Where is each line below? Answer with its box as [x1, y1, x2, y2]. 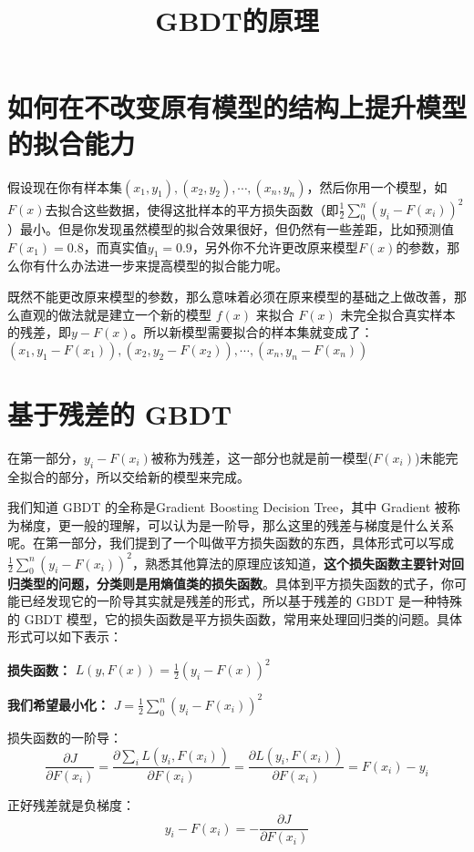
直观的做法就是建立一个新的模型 [19, 304, 211, 323]
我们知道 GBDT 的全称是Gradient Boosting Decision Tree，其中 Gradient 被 [7, 498, 448, 517]
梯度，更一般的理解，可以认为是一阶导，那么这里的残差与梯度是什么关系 [19, 515, 454, 534]
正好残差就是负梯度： [7, 795, 135, 814]
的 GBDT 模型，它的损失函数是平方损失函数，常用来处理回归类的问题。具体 [7, 609, 463, 628]
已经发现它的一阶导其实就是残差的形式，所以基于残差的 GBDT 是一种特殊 [19, 591, 463, 611]
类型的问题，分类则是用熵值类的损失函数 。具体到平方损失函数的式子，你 [19, 573, 454, 592]
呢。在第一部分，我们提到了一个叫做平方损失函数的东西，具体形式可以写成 [7, 533, 454, 552]
